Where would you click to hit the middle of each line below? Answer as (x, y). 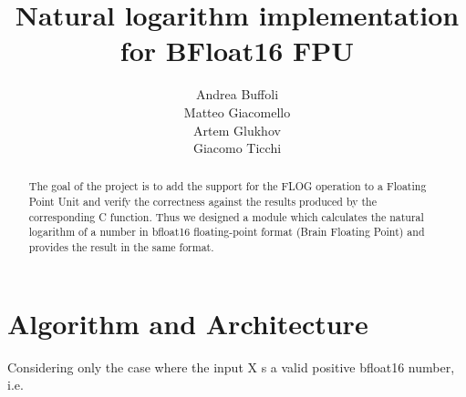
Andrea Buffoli (237, 94)
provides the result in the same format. (121, 247)
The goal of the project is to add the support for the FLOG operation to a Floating (228, 186)
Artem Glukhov (237, 130)
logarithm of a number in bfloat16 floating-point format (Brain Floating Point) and (227, 232)
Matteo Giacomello (237, 112)
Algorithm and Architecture (188, 323)
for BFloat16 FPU (237, 51)
